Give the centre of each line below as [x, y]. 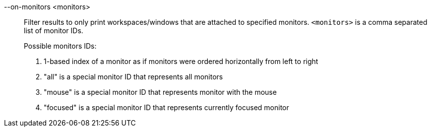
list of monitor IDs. [54, 31]
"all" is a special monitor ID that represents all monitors [133, 77]
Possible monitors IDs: [60, 46]
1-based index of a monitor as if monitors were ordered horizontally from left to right [181, 61]
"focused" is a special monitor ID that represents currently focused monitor [166, 107]
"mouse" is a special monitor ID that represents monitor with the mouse [160, 92]
